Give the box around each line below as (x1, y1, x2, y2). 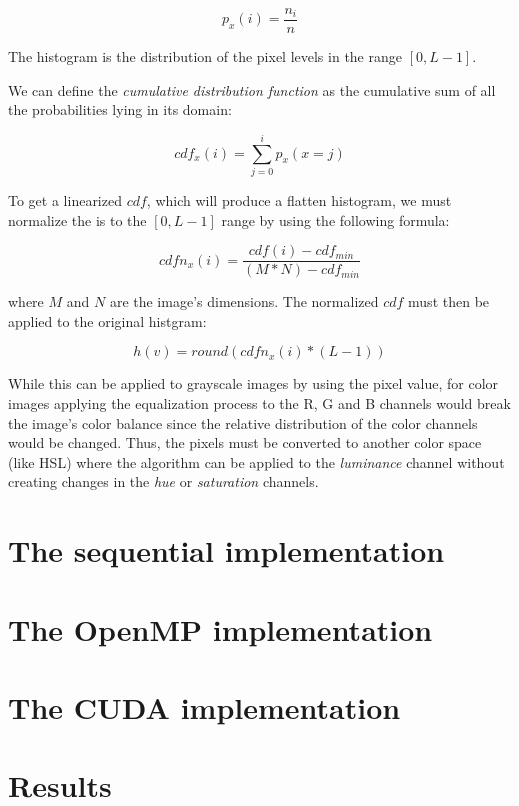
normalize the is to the (8, 209, 147, 230)
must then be (408, 291, 490, 312)
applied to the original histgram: (8, 310, 207, 331)
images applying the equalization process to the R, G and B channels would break (8, 393, 511, 413)
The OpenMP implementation (8, 608, 433, 649)
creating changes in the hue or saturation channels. (8, 471, 319, 492)
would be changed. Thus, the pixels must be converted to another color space (8, 432, 482, 453)
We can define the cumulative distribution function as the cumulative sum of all (8, 79, 496, 100)
